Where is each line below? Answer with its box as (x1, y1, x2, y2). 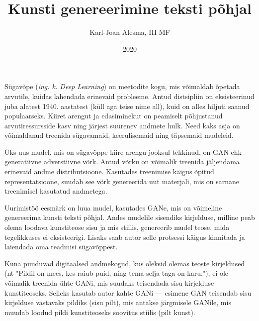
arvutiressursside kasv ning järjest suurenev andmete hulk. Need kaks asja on (4, 120, 240, 130)
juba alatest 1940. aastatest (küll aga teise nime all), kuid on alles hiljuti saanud (4, 101, 250, 111)
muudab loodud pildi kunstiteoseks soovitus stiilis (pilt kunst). (4, 307, 195, 317)
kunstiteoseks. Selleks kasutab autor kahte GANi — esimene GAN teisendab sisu (4, 287, 252, 298)
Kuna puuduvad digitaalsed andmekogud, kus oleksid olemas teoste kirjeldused (4, 258, 245, 268)
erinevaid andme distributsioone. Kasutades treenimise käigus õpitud (4, 166, 214, 177)
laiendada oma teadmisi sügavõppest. (4, 241, 118, 252)
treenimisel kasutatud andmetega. (4, 186, 107, 196)
